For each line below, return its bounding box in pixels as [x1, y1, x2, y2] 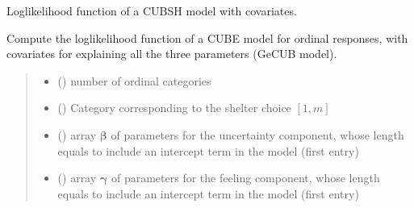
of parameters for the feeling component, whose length [111, 169, 380, 186]
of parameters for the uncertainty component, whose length [111, 126, 404, 143]
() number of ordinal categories [57, 72, 211, 89]
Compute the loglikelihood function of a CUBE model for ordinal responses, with [6, 29, 408, 46]
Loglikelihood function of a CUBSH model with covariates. [6, 2, 297, 19]
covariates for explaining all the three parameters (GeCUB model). [6, 45, 337, 62]
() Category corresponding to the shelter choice [57, 99, 291, 116]
